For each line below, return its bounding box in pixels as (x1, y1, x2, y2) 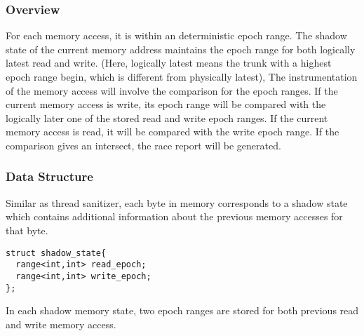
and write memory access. (6, 316, 116, 331)
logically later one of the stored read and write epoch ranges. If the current (6, 110, 328, 125)
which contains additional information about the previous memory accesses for (6, 209, 343, 224)
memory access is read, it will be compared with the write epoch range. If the (6, 124, 339, 139)
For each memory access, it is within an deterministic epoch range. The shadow (6, 28, 347, 43)
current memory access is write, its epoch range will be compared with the (6, 97, 326, 112)
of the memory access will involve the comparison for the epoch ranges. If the (6, 83, 338, 98)
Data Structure (6, 168, 93, 185)
